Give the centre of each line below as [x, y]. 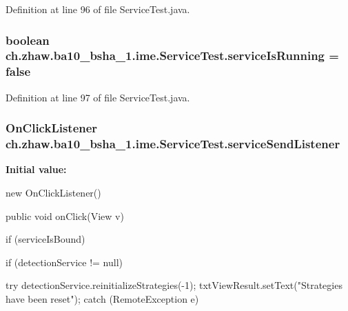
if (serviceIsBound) [45, 239]
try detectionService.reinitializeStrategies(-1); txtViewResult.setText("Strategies [174, 285]
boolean [28, 40]
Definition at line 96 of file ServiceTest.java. [98, 9]
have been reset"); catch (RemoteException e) [102, 298]
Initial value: [36, 169]
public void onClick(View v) [65, 215]
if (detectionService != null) [64, 262]
